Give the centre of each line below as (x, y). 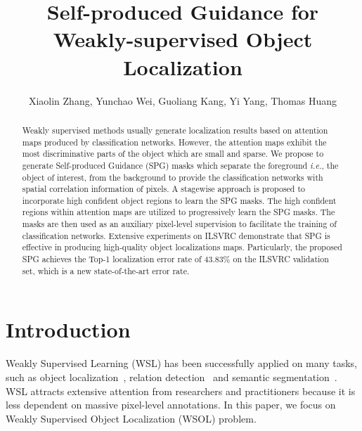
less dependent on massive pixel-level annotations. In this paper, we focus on (171, 405)
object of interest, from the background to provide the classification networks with (173, 177)
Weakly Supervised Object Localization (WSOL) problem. (131, 418)
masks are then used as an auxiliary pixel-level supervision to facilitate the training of (179, 224)
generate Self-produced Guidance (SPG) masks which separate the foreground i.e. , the (180, 165)
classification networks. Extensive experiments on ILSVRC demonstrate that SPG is (176, 235)
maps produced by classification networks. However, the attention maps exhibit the (174, 142)
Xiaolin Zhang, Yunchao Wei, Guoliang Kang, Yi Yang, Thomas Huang (183, 100)
